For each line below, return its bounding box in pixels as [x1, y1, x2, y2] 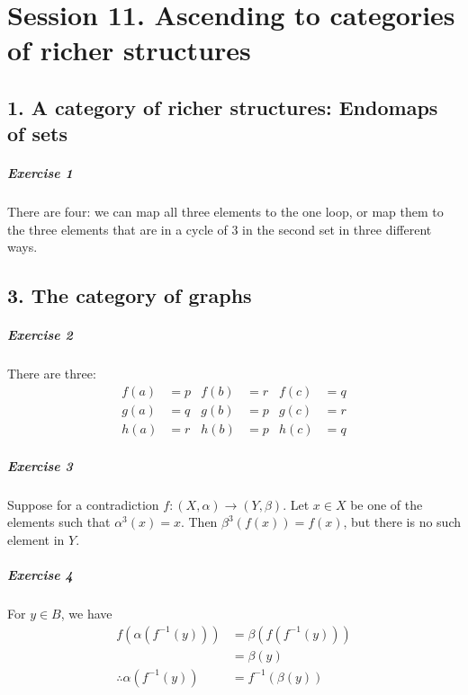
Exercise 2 [7, 325, 73, 344]
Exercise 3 [7, 456, 73, 475]
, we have [60, 604, 112, 623]
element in [7, 530, 65, 548]
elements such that [7, 512, 111, 531]
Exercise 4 [7, 566, 73, 584]
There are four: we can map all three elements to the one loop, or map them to [7, 202, 444, 221]
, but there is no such [343, 512, 461, 531]
